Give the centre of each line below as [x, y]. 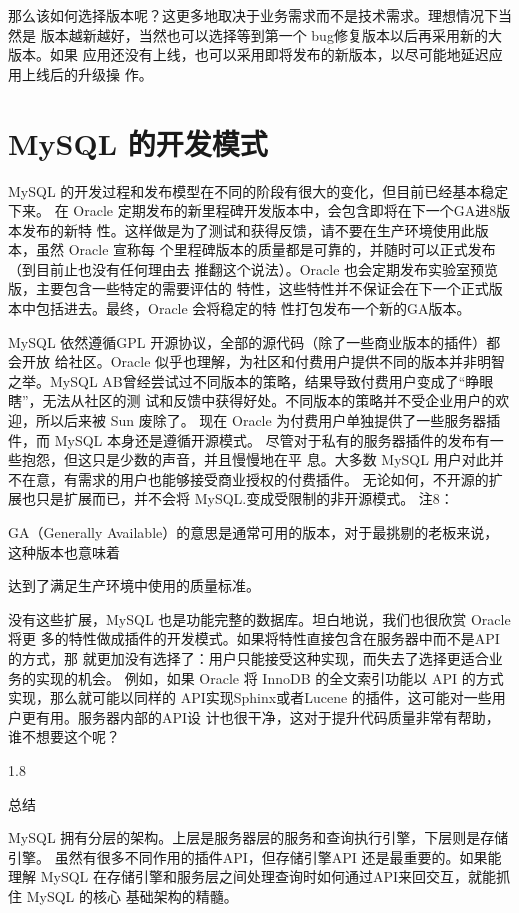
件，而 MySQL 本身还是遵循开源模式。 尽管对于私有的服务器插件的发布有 [249, 439]
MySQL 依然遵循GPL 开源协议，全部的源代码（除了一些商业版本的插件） [247, 341]
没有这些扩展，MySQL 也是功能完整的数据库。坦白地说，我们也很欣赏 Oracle [259, 618]
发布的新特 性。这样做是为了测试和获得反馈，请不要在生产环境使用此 [248, 229]
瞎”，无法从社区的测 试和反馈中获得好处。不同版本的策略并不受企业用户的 [252, 400]
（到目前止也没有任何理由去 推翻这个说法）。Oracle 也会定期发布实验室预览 [253, 268]
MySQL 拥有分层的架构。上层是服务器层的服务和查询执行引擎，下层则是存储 [258, 837]
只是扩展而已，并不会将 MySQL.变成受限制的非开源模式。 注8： [244, 498]
